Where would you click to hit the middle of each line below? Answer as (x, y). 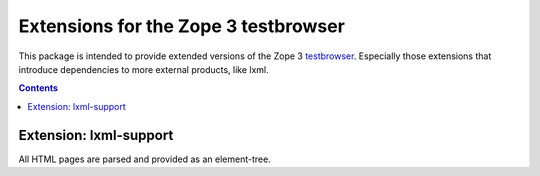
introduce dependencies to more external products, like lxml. (143, 69)
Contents (38, 88)
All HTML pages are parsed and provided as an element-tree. (145, 159)
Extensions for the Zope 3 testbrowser (181, 26)
